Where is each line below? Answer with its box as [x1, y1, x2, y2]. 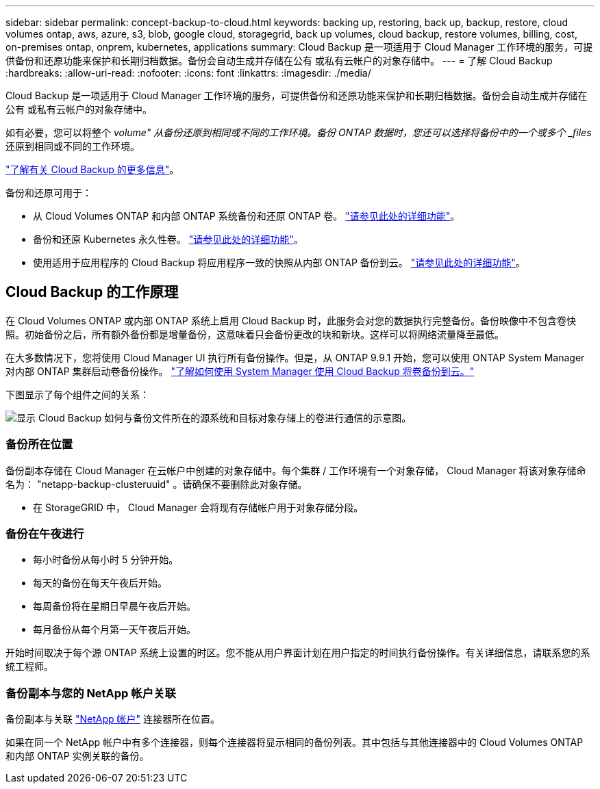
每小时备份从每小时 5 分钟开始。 [33, 554, 179, 566]
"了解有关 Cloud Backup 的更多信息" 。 [5, 164, 179, 175]
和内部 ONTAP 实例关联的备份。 [5, 750, 149, 762]
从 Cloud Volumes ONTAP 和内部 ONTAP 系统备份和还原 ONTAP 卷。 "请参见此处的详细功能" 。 [33, 210, 460, 222]
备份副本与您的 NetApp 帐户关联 [5, 686, 176, 700]
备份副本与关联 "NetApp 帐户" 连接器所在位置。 [5, 713, 220, 725]
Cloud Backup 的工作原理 [5, 283, 179, 301]
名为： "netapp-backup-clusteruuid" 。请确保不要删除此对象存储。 [5, 478, 308, 490]
